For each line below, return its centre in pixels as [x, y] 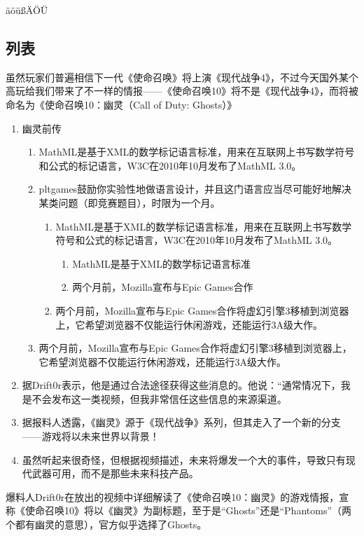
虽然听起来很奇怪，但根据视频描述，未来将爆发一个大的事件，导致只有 [184, 459]
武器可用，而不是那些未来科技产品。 [115, 473]
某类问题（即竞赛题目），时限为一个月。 [129, 202]
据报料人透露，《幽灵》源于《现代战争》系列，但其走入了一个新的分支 [181, 422]
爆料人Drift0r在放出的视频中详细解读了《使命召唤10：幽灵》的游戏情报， [173, 496]
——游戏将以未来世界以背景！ [91, 436]
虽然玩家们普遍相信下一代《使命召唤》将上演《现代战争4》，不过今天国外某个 [182, 77]
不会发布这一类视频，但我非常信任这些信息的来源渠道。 [159, 398]
